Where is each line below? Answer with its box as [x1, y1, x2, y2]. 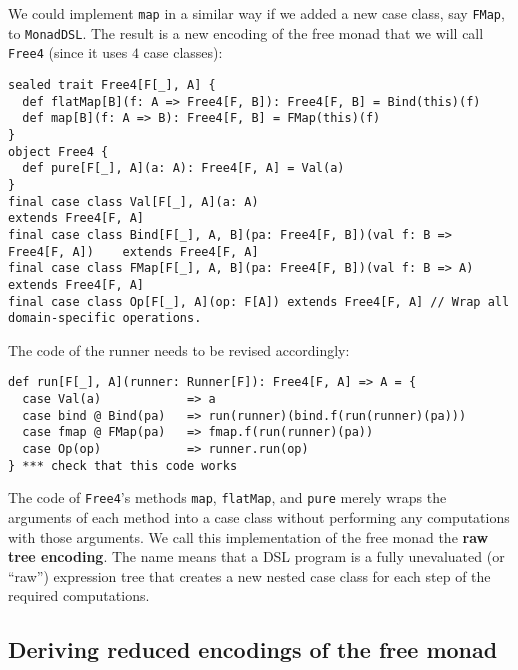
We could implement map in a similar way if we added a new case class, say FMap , [8, 3, 505, 23]
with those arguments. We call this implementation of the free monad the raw [8, 526, 489, 547]
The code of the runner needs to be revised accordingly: [8, 339, 350, 360]
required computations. [8, 585, 150, 606]
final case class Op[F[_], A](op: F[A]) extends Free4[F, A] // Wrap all [8, 294, 510, 309]
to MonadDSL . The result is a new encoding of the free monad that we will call [8, 22, 484, 43]
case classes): [143, 42, 223, 63]
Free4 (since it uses [8, 42, 128, 63]
